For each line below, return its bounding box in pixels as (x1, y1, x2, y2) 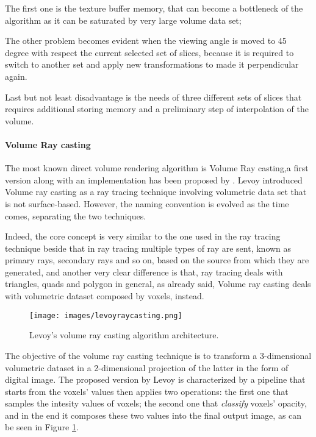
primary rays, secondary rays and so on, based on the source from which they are (5, 254, 309, 266)
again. (5, 69, 27, 82)
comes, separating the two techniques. (5, 209, 146, 222)
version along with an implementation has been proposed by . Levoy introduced (5, 173, 303, 186)
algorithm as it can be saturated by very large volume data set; (5, 13, 242, 26)
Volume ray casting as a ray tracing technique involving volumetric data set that (5, 185, 307, 198)
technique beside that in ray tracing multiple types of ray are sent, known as (5, 241, 292, 254)
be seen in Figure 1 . (5, 421, 79, 433)
